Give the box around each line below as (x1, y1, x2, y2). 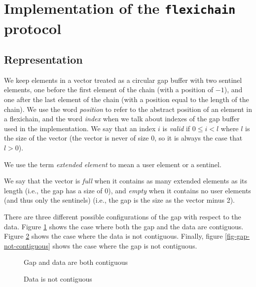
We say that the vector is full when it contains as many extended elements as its (4, 176, 248, 186)
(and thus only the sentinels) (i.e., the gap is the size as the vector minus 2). (4, 195, 235, 205)
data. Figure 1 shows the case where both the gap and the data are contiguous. (4, 221, 244, 231)
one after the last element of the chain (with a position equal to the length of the (4, 94, 249, 105)
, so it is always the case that (154, 133, 243, 143)
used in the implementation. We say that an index (4, 123, 156, 133)
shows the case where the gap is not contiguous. (52, 240, 197, 251)
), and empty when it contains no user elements (108, 185, 251, 195)
